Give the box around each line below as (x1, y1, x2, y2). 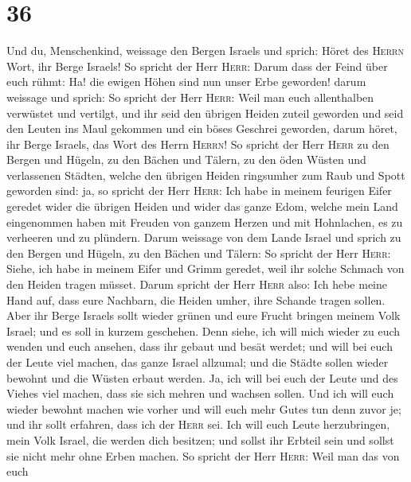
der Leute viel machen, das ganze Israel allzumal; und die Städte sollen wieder (6, 354, 389, 370)
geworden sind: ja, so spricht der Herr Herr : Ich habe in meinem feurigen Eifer (6, 182, 392, 199)
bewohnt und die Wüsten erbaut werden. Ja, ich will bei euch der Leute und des (6, 369, 398, 386)
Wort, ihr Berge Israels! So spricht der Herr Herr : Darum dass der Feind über (6, 57, 388, 74)
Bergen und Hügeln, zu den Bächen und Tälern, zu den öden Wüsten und (6, 151, 366, 168)
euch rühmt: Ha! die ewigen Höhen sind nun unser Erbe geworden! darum (6, 73, 366, 90)
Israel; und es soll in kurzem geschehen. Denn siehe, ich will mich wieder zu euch (6, 322, 401, 339)
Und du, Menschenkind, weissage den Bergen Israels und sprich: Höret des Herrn (6, 42, 404, 59)
